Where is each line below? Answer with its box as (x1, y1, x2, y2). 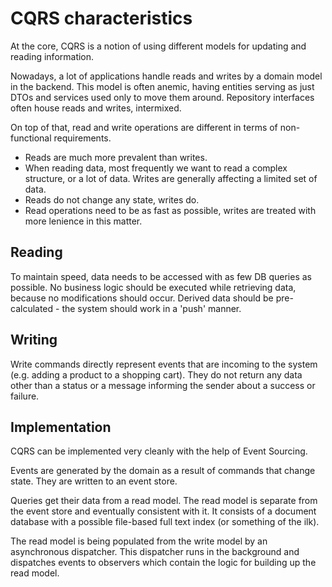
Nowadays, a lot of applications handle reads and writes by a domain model (10, 70, 323, 82)
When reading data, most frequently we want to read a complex (24, 162, 288, 174)
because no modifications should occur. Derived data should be (10, 292, 274, 304)
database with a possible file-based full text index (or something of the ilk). (10, 516, 320, 528)
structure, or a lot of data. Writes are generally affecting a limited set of (24, 172, 318, 184)
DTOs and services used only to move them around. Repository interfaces (10, 91, 315, 103)
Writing (10, 332, 58, 349)
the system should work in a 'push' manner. (61, 302, 242, 314)
